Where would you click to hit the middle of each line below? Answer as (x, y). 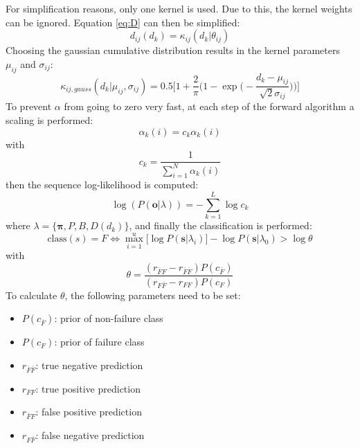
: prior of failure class (99, 342)
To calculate (31, 295)
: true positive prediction (88, 388)
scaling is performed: (49, 120)
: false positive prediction (89, 412)
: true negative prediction (89, 365)
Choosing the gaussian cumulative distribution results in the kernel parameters (173, 50)
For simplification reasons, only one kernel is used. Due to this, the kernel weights (179, 8)
